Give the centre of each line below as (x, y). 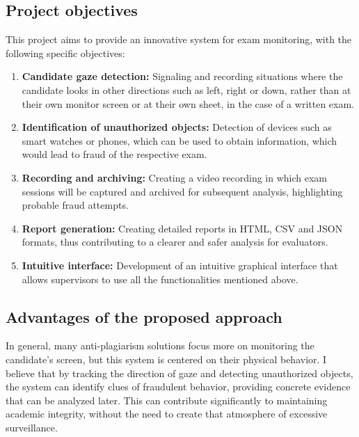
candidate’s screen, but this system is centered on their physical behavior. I (166, 359)
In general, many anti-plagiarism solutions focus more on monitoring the (160, 345)
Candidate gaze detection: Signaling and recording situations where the (182, 76)
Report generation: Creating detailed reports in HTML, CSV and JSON (182, 228)
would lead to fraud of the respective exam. (114, 154)
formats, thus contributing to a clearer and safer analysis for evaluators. (175, 242)
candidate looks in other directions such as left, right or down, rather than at (186, 89)
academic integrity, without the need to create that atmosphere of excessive (167, 414)
